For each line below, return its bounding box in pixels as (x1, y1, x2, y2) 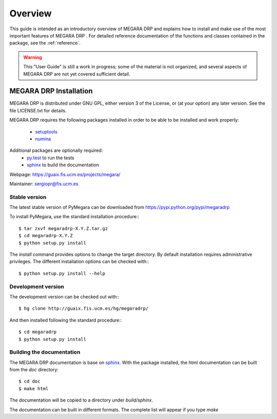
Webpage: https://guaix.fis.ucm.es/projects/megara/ (9, 171, 121, 177)
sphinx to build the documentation (27, 162, 100, 168)
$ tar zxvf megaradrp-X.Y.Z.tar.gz (18, 225, 108, 231)
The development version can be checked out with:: (9, 293, 120, 300)
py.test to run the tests (27, 155, 74, 161)
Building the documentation (9, 349, 81, 356)
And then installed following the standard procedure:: (9, 317, 122, 323)
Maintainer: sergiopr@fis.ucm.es (9, 180, 79, 187)
